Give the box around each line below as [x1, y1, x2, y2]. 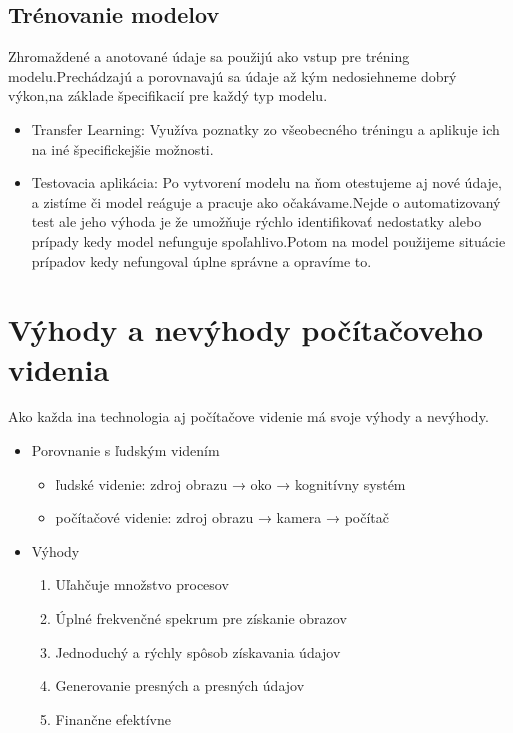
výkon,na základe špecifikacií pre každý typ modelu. [8, 85, 328, 106]
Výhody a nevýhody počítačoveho [8, 309, 484, 350]
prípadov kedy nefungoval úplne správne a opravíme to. [31, 250, 372, 271]
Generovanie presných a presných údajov [55, 675, 305, 696]
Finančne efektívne [55, 708, 171, 729]
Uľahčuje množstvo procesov [55, 574, 229, 595]
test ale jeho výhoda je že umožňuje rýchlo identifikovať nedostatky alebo [31, 211, 482, 232]
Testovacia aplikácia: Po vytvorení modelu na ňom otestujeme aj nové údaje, [31, 172, 502, 193]
